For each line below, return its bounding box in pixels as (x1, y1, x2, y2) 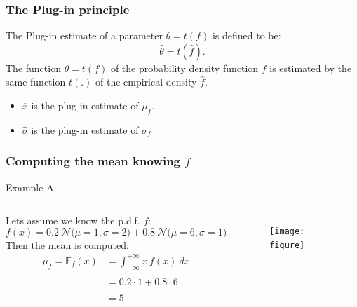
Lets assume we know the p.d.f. (6, 213, 140, 228)
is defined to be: (212, 28, 281, 43)
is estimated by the (269, 60, 352, 75)
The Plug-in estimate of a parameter (6, 28, 163, 43)
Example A (6, 179, 54, 194)
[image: (269, 226, 305, 237)
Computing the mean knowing (6, 152, 180, 170)
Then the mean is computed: (6, 237, 129, 252)
